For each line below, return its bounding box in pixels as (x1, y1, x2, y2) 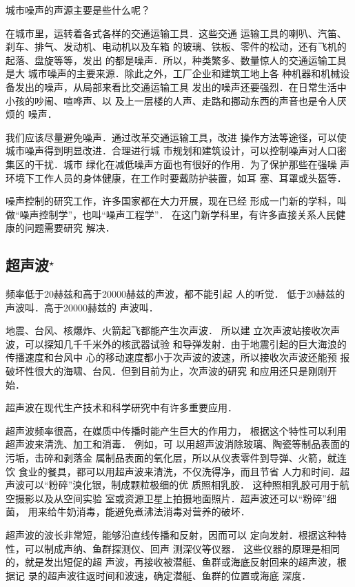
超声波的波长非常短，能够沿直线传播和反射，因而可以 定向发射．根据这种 (6, 528, 337, 542)
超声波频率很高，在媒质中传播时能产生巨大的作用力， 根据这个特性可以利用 (6, 423, 347, 437)
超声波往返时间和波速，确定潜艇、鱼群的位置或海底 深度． (47, 568, 312, 582)
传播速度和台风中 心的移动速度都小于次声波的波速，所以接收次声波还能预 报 (6, 350, 350, 364)
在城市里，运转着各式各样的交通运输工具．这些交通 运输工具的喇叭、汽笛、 (6, 25, 347, 40)
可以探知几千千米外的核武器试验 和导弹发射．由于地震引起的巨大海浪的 (24, 336, 347, 351)
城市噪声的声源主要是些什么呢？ (6, 3, 150, 17)
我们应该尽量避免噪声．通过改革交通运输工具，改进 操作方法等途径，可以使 (6, 130, 347, 144)
